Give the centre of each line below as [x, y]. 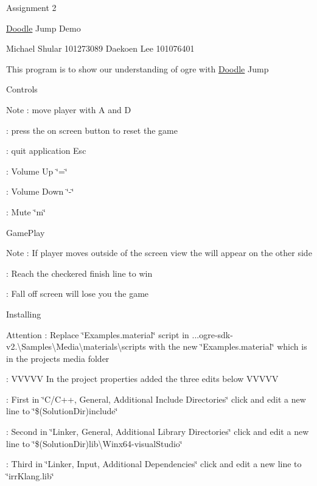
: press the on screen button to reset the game [92, 130]
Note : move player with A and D [69, 109]
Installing [24, 314]
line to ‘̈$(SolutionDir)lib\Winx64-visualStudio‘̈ [94, 443]
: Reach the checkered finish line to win [79, 273]
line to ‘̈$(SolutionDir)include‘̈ [62, 411]
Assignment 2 [31, 7]
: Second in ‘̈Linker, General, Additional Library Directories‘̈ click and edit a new [158, 432]
